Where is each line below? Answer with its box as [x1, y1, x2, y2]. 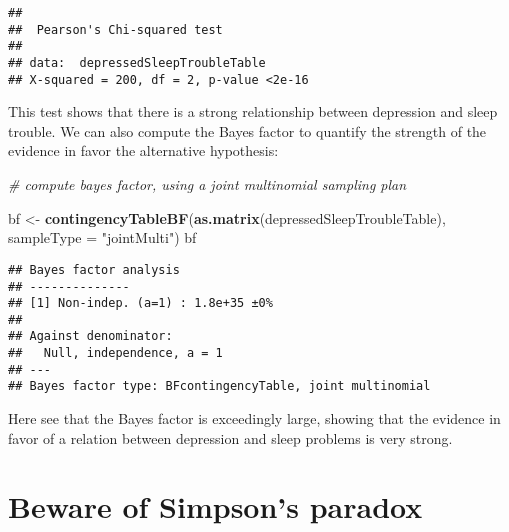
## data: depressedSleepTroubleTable [8, 55, 266, 70]
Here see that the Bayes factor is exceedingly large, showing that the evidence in [8, 408, 501, 429]
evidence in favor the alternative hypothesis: [8, 140, 279, 161]
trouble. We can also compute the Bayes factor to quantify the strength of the [8, 120, 487, 141]
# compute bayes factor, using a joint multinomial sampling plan [8, 174, 407, 195]
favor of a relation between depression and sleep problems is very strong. [8, 427, 453, 448]
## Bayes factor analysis [8, 262, 180, 277]
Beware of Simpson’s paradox [8, 486, 423, 527]
